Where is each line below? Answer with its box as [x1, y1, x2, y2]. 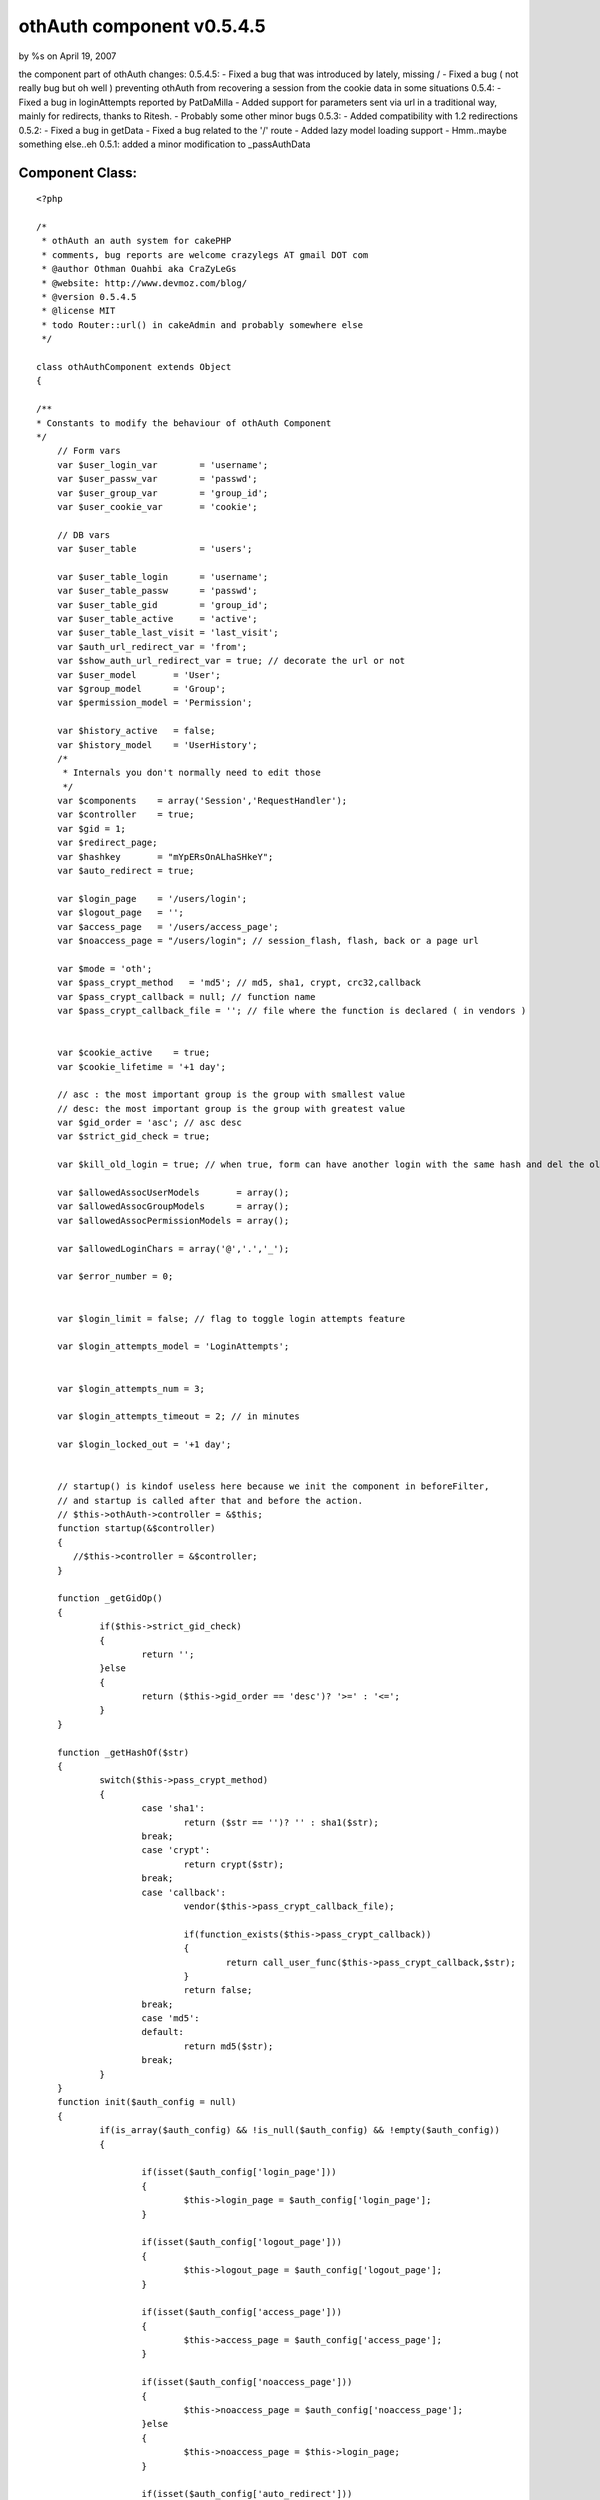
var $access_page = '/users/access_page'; [56, 921, 279, 932]
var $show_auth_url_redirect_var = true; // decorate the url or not [56, 655, 406, 667]
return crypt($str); [183, 1858, 285, 1870]
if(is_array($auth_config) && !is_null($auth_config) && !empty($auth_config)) [99, 2125, 500, 2136]
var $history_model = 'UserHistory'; [56, 739, 259, 750]
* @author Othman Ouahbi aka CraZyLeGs [41, 263, 237, 275]
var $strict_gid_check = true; [56, 1131, 211, 1142]
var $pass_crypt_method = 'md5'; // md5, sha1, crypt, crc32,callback [56, 977, 422, 989]
